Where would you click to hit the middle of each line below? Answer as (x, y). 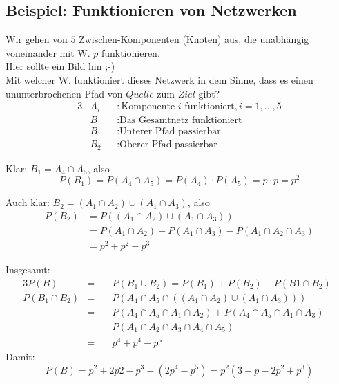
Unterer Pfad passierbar (170, 131)
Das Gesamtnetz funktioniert (181, 120)
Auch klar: (28, 202)
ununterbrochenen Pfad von (64, 93)
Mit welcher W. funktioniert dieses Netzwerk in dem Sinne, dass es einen (159, 79)
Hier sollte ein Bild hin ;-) (60, 66)
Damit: (20, 356)
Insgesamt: (28, 269)
